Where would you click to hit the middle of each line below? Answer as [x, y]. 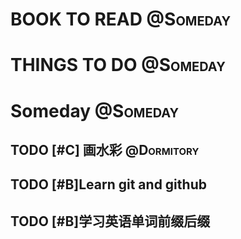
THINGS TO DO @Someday [118, 65]
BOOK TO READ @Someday [121, 19]
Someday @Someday [95, 110]
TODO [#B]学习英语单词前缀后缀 [110, 221]
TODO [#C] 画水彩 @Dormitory [105, 149]
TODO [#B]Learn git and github [108, 184]
